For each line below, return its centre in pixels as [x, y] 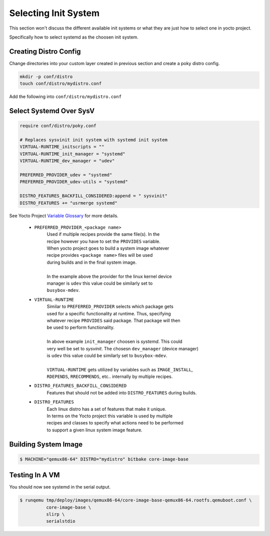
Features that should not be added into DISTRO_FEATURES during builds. [122, 392]
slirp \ [55, 514]
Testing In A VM [34, 475]
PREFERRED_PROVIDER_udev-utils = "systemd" [74, 182]
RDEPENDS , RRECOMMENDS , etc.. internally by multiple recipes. [110, 377]
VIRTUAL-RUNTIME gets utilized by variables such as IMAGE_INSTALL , [120, 369]
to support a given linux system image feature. [94, 430]
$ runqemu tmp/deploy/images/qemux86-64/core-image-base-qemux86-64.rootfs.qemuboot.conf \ [136, 500]
